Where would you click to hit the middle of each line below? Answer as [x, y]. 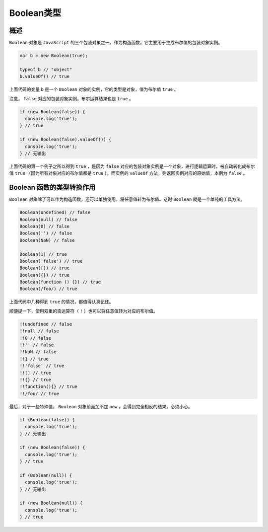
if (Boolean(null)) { [46, 475]
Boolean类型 [35, 13]
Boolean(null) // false [49, 219]
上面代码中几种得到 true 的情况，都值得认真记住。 [61, 302]
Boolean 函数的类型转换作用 [52, 188]
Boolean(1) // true [43, 254]
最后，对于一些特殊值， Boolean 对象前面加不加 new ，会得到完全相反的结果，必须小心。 [101, 406]
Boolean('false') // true [51, 261]
